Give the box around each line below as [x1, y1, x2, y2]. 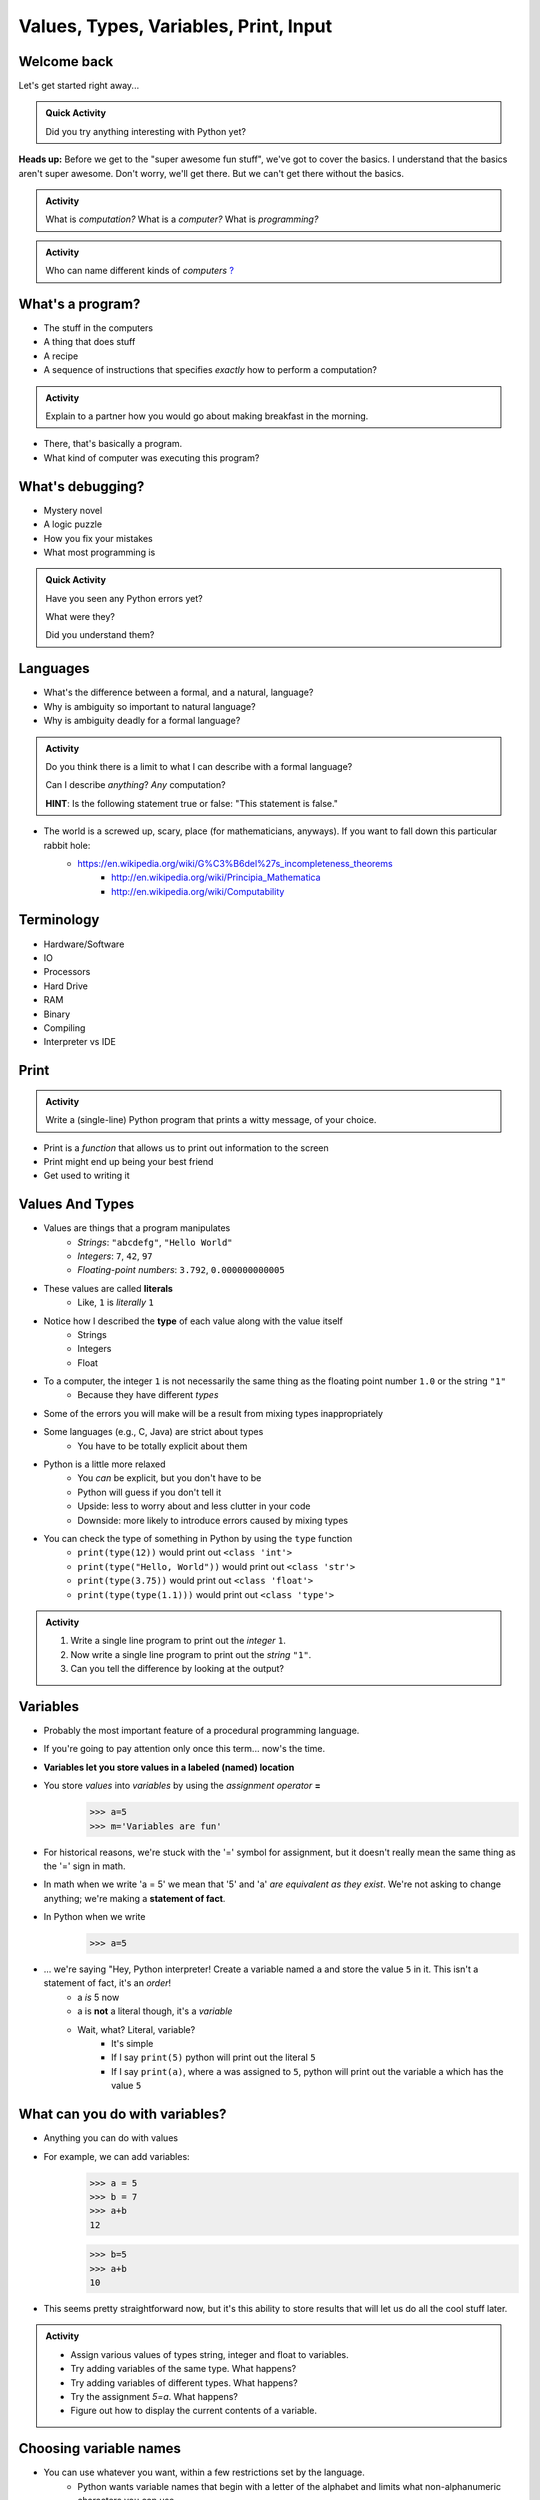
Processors [43, 966, 91, 978]
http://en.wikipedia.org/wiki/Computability [111, 885, 285, 897]
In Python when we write [43, 1911, 146, 1923]
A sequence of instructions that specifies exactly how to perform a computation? [43, 364, 377, 376]
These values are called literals [43, 1282, 174, 1294]
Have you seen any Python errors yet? [45, 592, 204, 604]
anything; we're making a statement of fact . [43, 1892, 226, 1904]
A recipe [43, 350, 79, 362]
